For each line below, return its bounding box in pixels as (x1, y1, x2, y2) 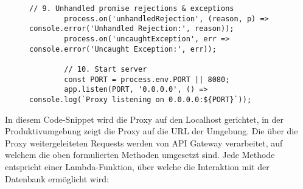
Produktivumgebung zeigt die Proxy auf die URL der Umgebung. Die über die (5, 125, 298, 137)
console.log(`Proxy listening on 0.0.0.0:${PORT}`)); (29, 95, 252, 104)
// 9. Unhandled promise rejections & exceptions (29, 4, 234, 13)
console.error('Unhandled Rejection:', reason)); (29, 24, 234, 33)
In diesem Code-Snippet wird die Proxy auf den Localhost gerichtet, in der (5, 112, 284, 125)
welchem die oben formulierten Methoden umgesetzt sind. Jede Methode (5, 148, 275, 161)
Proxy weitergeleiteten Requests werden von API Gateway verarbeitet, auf (5, 136, 283, 149)
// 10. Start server (64, 64, 147, 74)
